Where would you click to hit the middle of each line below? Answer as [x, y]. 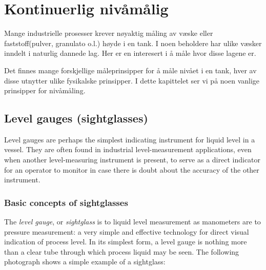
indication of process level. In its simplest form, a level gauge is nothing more [126, 242]
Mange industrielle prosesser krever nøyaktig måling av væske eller [109, 33]
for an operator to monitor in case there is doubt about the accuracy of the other [132, 169]
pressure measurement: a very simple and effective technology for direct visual [127, 231]
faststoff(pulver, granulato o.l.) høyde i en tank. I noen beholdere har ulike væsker [133, 43]
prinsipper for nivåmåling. [45, 90]
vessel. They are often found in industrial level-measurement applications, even [128, 149]
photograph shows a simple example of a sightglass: [85, 262]
